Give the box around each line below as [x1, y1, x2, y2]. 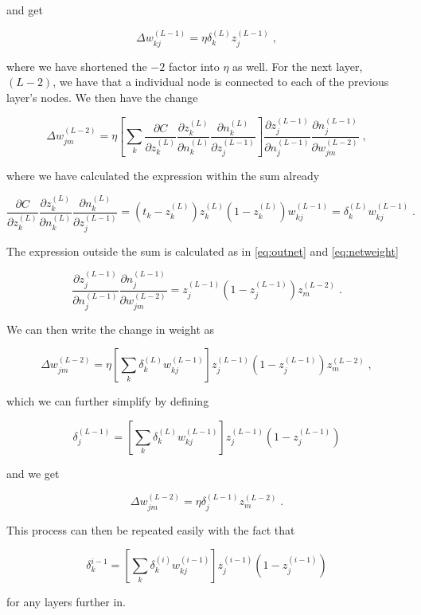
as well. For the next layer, [232, 57, 363, 74]
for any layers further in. [6, 593, 126, 610]
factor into [168, 57, 220, 74]
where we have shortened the [6, 57, 147, 74]
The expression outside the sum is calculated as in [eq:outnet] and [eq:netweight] [6, 242, 399, 259]
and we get [6, 465, 60, 482]
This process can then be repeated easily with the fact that [6, 521, 295, 538]
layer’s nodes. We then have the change [6, 89, 198, 106]
